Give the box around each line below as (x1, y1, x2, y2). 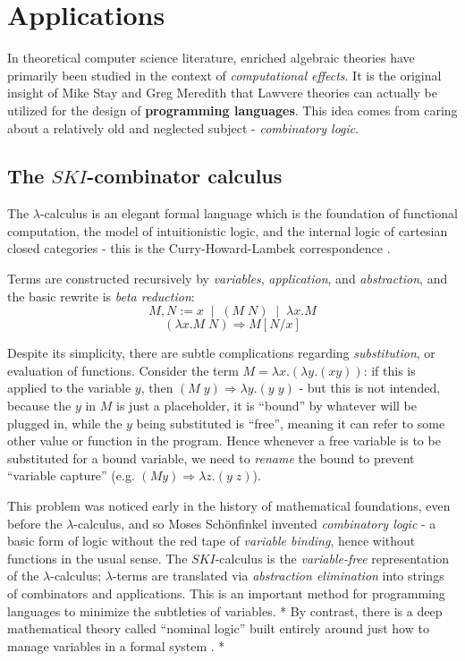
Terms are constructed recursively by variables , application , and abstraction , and (7, 269, 448, 288)
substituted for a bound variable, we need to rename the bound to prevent (7, 448, 415, 467)
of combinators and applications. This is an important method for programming (7, 583, 445, 602)
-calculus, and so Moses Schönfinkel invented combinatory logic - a (73, 513, 436, 532)
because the (7, 396, 72, 415)
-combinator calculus (87, 162, 283, 190)
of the (7, 566, 39, 585)
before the (7, 513, 63, 532)
